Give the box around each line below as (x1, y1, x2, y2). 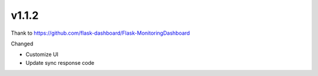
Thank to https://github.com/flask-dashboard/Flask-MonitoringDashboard (11, 29, 190, 37)
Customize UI (25, 51, 59, 58)
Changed (11, 40, 34, 47)
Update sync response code (25, 59, 94, 66)
